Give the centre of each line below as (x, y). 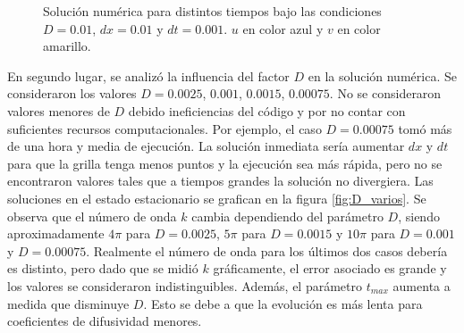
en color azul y (283, 28)
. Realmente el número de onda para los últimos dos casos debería (267, 250)
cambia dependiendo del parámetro (287, 216)
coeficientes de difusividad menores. (105, 321)
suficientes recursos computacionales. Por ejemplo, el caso (165, 128)
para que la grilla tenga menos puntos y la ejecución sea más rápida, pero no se (225, 163)
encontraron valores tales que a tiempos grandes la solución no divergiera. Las (220, 181)
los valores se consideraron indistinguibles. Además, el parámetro (185, 285)
